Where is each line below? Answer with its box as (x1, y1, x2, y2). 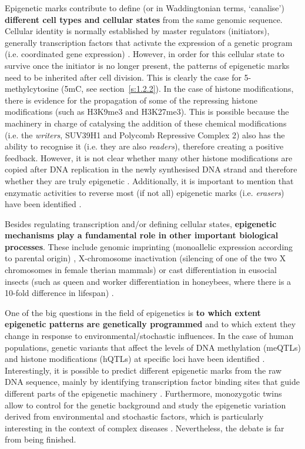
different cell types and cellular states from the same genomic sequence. (5, 13, 283, 25)
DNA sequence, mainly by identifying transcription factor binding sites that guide (5, 375, 300, 388)
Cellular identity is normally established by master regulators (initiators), (5, 25, 270, 37)
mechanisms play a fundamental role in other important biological (5, 229, 279, 241)
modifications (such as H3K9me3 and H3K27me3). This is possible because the (5, 105, 289, 118)
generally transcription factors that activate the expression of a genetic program (5, 36, 293, 48)
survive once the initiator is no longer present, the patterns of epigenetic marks (5, 59, 290, 71)
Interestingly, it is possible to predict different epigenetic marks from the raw (5, 364, 282, 376)
